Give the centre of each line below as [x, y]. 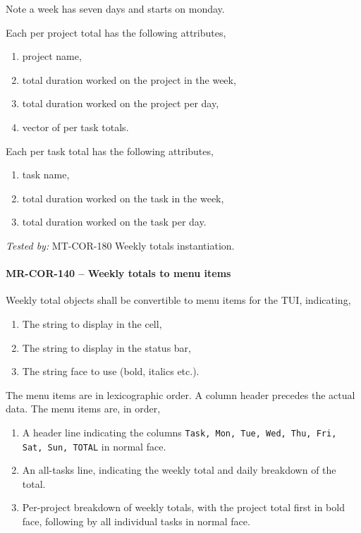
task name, [46, 174]
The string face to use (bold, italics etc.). [111, 371]
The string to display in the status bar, [106, 347]
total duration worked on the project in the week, [129, 79]
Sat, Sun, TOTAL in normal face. [94, 446]
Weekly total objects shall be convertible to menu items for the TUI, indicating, [178, 300]
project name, [52, 56]
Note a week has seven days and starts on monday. [115, 8]
